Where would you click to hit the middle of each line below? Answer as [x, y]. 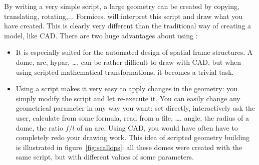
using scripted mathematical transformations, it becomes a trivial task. [125, 72]
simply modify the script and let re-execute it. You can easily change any [128, 98]
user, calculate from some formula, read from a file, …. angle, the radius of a [133, 117]
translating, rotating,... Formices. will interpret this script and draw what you [123, 16]
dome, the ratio [39, 127]
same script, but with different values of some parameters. [105, 157]
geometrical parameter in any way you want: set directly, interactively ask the [135, 108]
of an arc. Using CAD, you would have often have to [157, 127]
